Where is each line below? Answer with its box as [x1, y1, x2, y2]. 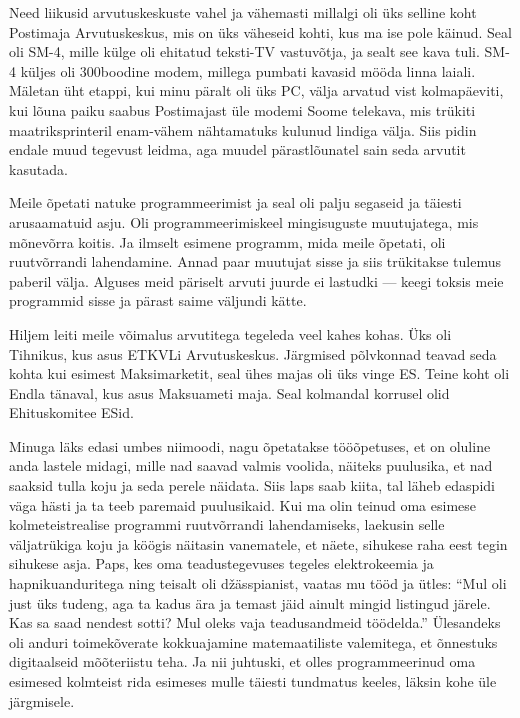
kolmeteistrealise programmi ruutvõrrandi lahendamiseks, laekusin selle [9, 514, 445, 535]
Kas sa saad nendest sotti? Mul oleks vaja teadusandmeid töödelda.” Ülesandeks [9, 612, 501, 633]
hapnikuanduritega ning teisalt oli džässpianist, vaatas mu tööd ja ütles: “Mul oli [9, 573, 507, 594]
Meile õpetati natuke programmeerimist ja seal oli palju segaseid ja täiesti [9, 192, 462, 213]
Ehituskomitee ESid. [9, 402, 134, 423]
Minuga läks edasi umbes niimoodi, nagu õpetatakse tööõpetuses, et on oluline [9, 435, 491, 456]
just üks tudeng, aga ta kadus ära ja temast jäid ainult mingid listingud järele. [9, 592, 491, 613]
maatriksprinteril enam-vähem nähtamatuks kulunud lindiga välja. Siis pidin [9, 119, 477, 140]
